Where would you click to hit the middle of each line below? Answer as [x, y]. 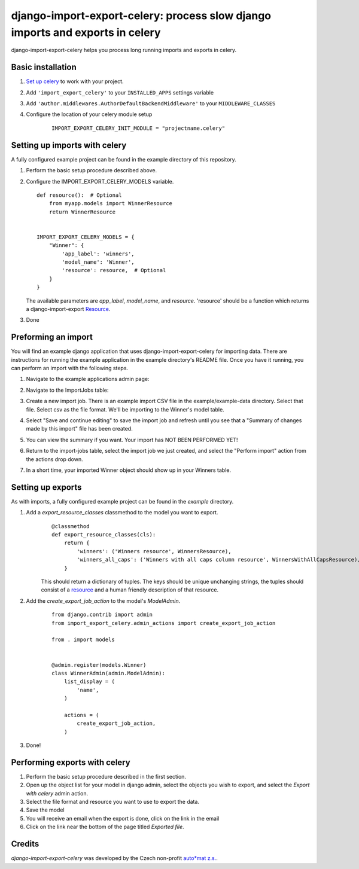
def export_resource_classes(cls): [104, 535]
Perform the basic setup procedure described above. [92, 170]
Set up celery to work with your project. [75, 81]
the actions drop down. [54, 459]
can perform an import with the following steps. [70, 368]
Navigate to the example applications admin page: [88, 379]
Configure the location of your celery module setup [89, 114]
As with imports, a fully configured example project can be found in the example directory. [122, 501]
